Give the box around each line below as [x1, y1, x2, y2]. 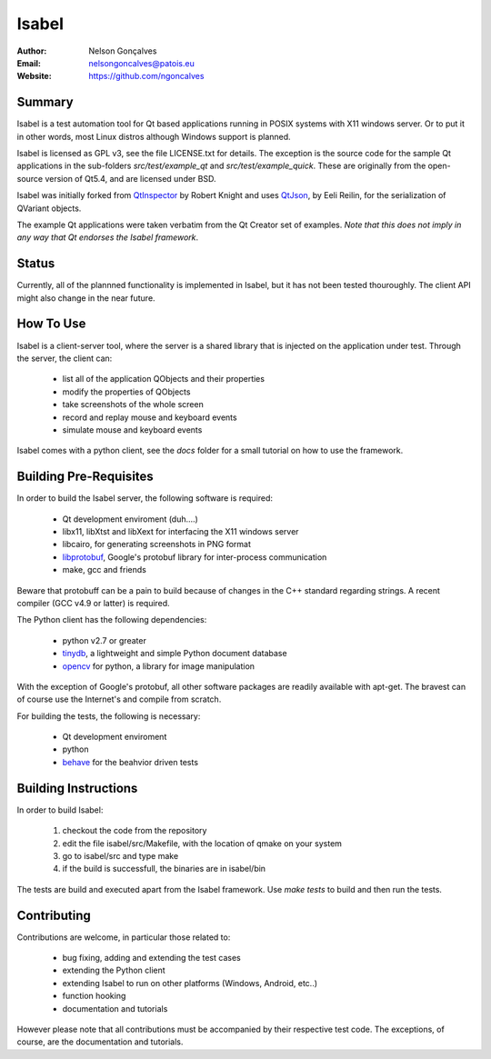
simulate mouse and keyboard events [62, 424, 203, 435]
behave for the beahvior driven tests [62, 756, 199, 767]
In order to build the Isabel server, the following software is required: [16, 493, 273, 504]
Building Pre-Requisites [16, 469, 154, 485]
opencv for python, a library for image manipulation [62, 660, 255, 672]
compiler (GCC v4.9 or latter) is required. [16, 597, 170, 608]
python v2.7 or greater [62, 634, 147, 645]
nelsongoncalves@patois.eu [88, 57, 195, 68]
